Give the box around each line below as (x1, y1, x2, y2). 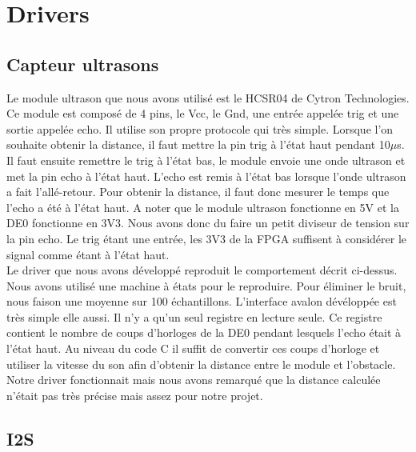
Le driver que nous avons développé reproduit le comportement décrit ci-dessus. (6, 262, 398, 278)
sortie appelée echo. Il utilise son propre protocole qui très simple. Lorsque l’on (6, 120, 394, 137)
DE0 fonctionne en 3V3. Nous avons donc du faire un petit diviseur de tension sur (6, 214, 410, 231)
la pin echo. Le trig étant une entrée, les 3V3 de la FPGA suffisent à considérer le (6, 230, 407, 246)
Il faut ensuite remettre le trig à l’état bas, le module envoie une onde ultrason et (6, 151, 406, 168)
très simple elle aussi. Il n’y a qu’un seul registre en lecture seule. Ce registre (6, 308, 382, 325)
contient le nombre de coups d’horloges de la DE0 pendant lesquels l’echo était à (6, 324, 402, 341)
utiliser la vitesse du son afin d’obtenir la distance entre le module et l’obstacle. (6, 355, 396, 372)
